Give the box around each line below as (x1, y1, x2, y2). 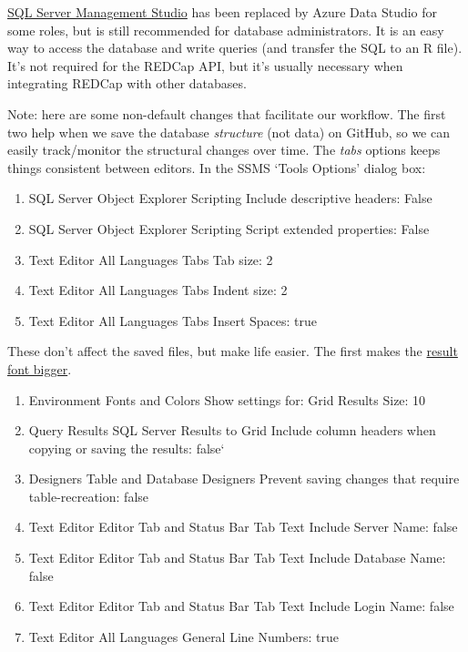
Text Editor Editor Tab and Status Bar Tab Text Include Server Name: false (28, 517, 458, 536)
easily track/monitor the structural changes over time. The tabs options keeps (7, 140, 441, 159)
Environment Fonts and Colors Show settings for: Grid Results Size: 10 (28, 390, 426, 409)
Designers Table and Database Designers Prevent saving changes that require (28, 469, 460, 488)
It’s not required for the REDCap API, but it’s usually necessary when (7, 56, 403, 75)
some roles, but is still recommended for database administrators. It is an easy (7, 20, 444, 39)
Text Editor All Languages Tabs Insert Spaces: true (28, 311, 317, 330)
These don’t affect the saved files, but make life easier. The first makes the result (7, 341, 458, 361)
